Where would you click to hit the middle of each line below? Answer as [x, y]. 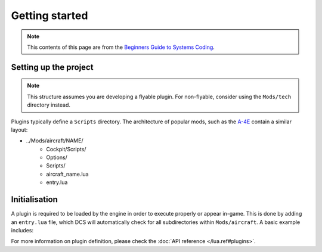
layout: [19, 130]
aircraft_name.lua [67, 174]
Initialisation [34, 200]
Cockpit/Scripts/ [66, 149]
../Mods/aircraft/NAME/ [55, 141]
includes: [22, 230]
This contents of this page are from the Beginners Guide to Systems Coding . [121, 47]
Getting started [49, 15]
